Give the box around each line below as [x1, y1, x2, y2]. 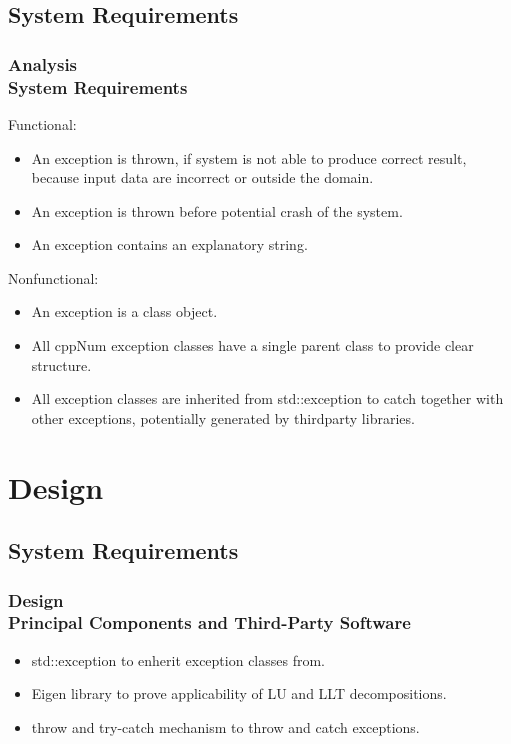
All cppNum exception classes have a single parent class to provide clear [31, 335, 474, 356]
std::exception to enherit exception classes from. [31, 649, 325, 670]
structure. [31, 354, 92, 375]
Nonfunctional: [8, 267, 99, 288]
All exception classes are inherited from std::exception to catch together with [31, 388, 504, 409]
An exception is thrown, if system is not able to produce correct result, [31, 147, 467, 168]
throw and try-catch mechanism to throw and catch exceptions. [31, 716, 420, 737]
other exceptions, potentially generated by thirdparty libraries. [31, 407, 415, 428]
